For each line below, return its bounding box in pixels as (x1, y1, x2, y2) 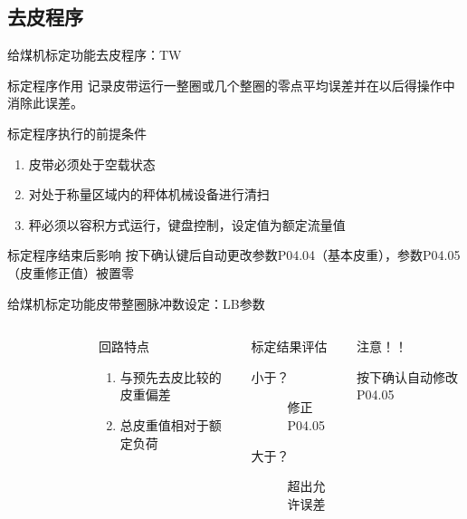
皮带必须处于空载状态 (28, 154, 156, 173)
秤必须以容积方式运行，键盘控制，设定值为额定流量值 (28, 215, 346, 234)
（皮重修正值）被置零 (7, 263, 134, 282)
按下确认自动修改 (356, 367, 458, 386)
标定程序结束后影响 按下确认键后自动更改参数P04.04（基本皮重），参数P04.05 (7, 245, 461, 264)
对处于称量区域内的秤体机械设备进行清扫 (28, 185, 270, 204)
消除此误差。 (7, 93, 83, 112)
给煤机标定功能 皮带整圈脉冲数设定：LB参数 (7, 293, 265, 312)
